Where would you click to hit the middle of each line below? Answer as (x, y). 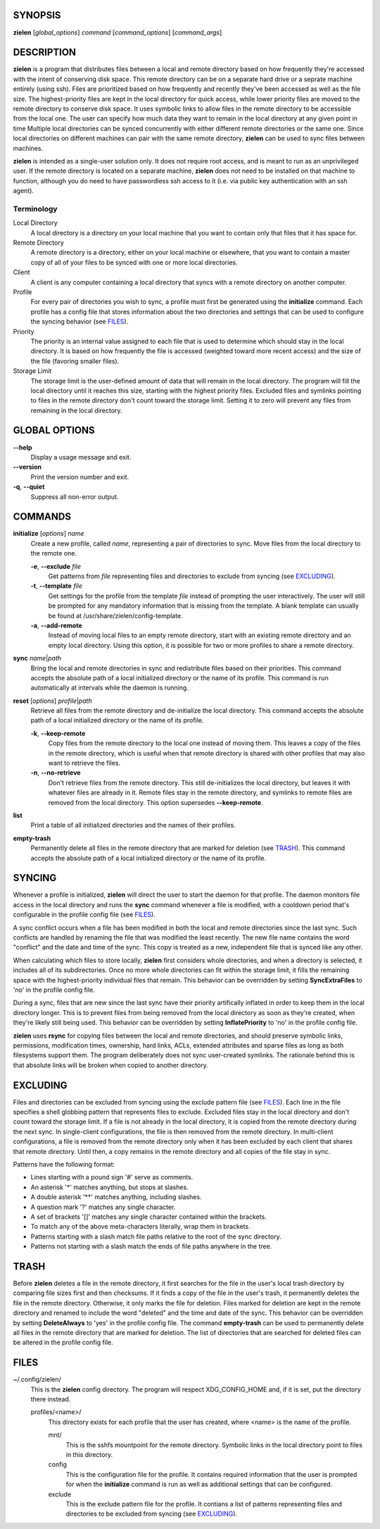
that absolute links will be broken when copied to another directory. (111, 1065)
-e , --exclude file (56, 566)
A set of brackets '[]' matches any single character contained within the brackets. (148, 1217)
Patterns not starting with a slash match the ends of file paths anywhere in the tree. (151, 1246)
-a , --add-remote (56, 625)
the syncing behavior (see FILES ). (80, 321)
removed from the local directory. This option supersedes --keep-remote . (156, 802)
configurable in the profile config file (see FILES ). (84, 915)
